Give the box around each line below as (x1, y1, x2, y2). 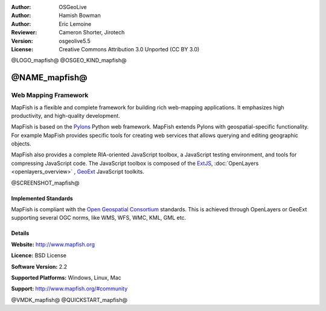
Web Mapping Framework (11, 91, 89, 100)
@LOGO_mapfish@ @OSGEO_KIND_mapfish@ (11, 57, 127, 64)
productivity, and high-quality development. (11, 112, 120, 119)
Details (11, 229, 30, 237)
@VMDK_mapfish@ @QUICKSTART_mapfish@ (11, 296, 128, 303)
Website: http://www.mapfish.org (11, 240, 95, 248)
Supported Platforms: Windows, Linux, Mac (11, 274, 122, 281)
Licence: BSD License (11, 252, 66, 259)
